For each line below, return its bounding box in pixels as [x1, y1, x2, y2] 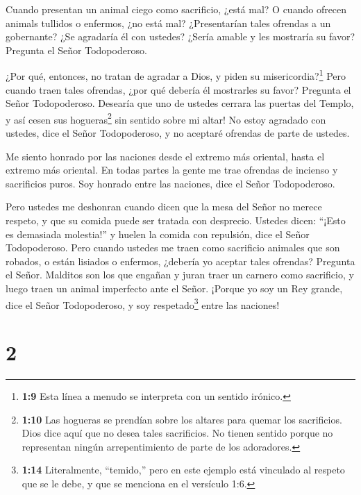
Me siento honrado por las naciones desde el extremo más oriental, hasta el [6, 149, 325, 163]
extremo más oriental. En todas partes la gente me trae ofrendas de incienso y [6, 162, 338, 177]
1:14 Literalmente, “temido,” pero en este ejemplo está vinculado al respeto [22, 462, 345, 477]
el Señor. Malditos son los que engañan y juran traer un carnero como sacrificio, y [6, 267, 354, 282]
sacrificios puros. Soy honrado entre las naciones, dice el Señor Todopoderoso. [6, 176, 335, 190]
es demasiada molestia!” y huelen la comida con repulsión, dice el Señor [6, 226, 310, 241]
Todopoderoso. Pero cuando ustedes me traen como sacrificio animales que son [6, 240, 340, 255]
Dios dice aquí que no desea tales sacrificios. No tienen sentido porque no [22, 426, 333, 440]
